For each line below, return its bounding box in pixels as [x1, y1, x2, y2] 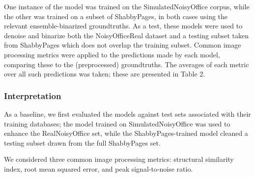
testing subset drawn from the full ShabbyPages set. [4, 137, 161, 148]
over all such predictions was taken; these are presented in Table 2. [4, 69, 205, 79]
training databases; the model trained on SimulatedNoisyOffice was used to [4, 118, 230, 128]
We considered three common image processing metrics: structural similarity [4, 154, 234, 164]
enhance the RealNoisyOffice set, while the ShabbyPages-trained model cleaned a [4, 128, 248, 138]
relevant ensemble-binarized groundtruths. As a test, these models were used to [4, 21, 243, 31]
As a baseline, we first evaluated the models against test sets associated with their [4, 108, 251, 119]
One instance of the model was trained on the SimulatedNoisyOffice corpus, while [4, 1, 250, 11]
